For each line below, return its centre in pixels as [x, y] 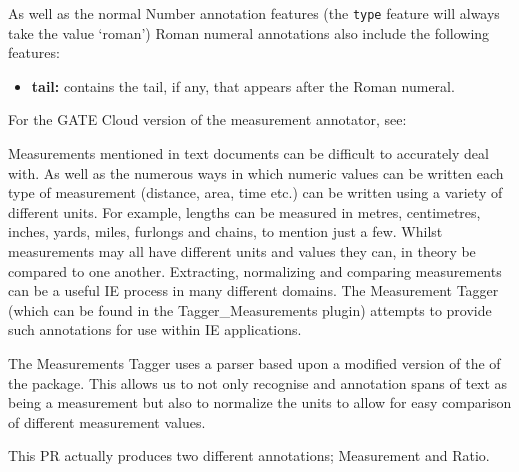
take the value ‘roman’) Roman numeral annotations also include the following [249, 32]
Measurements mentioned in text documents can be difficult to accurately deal [248, 153]
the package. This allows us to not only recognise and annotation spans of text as [258, 382]
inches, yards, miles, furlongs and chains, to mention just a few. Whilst [225, 231]
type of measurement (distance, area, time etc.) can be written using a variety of [255, 192]
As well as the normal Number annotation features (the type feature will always [254, 13]
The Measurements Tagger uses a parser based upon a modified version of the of [254, 362]
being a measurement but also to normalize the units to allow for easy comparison [260, 402]
